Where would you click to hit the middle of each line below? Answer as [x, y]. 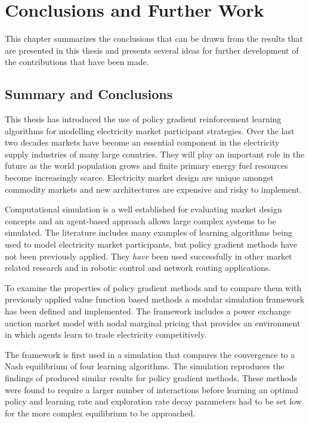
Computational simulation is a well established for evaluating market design [143, 209]
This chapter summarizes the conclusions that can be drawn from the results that [154, 38]
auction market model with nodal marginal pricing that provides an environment [153, 322]
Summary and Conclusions [89, 94]
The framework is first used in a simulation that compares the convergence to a [150, 354]
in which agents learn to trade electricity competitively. [106, 334]
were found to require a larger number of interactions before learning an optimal [152, 389]
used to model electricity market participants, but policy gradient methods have [151, 244]
